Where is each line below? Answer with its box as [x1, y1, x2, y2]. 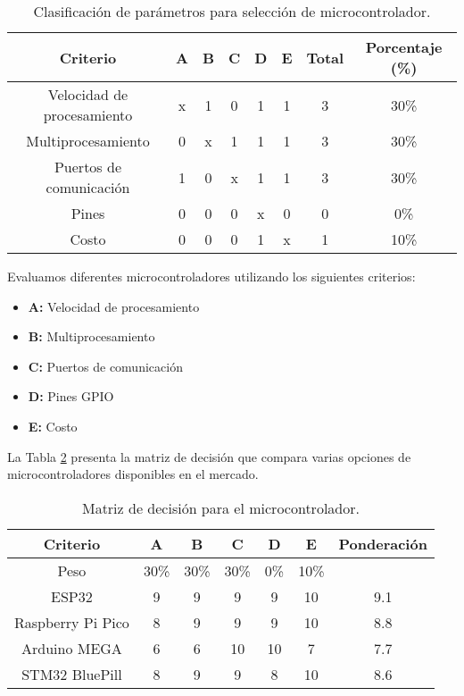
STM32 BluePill [21, 663, 122, 684]
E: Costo [28, 416, 78, 435]
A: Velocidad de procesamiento [28, 297, 200, 315]
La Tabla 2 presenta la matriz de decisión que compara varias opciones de [7, 447, 411, 465]
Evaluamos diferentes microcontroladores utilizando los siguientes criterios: [7, 267, 416, 285]
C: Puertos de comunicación [28, 356, 183, 375]
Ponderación [338, 532, 427, 554]
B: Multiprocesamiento [28, 327, 155, 346]
